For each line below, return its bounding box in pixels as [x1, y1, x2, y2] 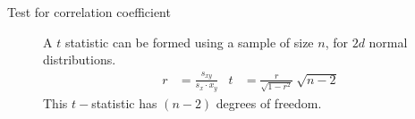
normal [368, 32, 408, 51]
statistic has [91, 93, 157, 112]
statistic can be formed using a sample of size [64, 32, 314, 51]
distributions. [43, 50, 116, 69]
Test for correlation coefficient [7, 3, 171, 21]
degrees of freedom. [216, 93, 322, 112]
